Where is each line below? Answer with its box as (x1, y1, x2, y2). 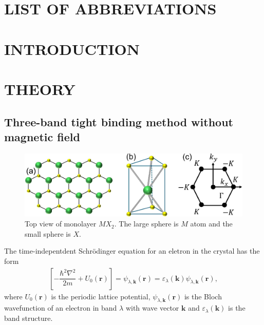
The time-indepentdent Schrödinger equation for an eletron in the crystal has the (4, 245, 260, 256)
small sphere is (25, 228, 71, 239)
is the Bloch (184, 291, 222, 301)
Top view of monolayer (25, 218, 97, 229)
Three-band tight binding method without (4, 113, 233, 129)
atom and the (190, 218, 233, 229)
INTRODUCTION (4, 38, 140, 59)
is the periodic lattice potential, (51, 291, 150, 301)
